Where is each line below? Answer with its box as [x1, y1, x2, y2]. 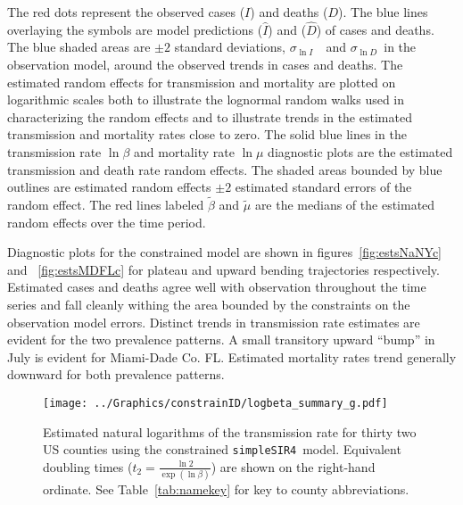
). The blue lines [338, 3, 428, 21]
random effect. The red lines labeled [7, 195, 204, 213]
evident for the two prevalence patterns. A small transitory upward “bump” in [7, 330, 435, 349]
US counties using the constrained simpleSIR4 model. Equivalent [43, 440, 401, 459]
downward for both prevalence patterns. [7, 365, 225, 384]
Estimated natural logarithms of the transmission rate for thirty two [43, 422, 417, 441]
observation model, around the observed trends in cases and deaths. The [7, 55, 403, 73]
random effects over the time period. [7, 212, 206, 231]
